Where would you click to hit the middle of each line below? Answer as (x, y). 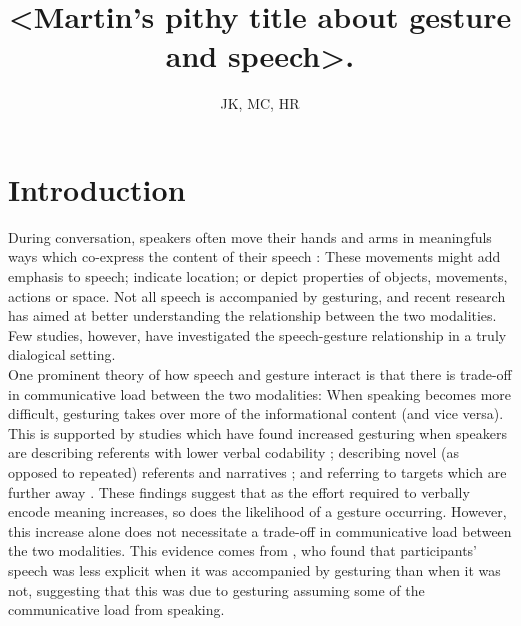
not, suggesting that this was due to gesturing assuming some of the (216, 589)
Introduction (97, 188)
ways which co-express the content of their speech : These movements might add (254, 256)
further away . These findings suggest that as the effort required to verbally (239, 491)
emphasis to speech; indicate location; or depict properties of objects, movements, (258, 276)
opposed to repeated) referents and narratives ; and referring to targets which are (257, 471)
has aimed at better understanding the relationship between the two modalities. (252, 315)
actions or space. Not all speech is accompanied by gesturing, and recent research (257, 295)
